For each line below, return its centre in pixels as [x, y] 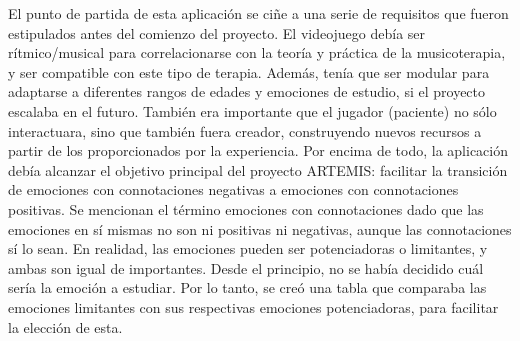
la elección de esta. [65, 326]
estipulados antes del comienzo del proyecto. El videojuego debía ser [217, 32]
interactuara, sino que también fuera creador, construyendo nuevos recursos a [245, 130]
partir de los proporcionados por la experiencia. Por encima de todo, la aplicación [258, 150]
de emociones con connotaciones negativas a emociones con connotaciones [233, 189]
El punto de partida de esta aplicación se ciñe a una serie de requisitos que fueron [258, 13]
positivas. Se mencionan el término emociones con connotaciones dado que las [246, 208]
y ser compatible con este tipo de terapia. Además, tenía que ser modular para [249, 71]
